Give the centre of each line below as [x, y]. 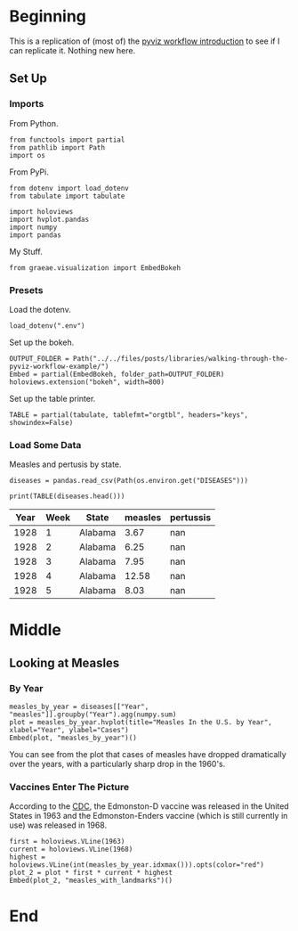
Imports [27, 104]
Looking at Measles [64, 662]
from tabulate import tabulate [67, 196]
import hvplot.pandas [49, 219]
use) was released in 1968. [58, 825]
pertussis [190, 518]
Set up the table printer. [52, 398]
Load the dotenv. [40, 309]
